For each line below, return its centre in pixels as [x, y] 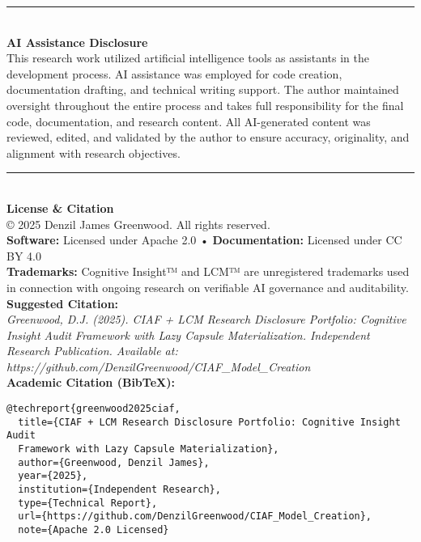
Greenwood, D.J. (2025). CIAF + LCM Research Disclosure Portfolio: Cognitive [206, 319]
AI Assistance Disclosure [77, 42]
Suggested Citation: [63, 303]
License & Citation [60, 207]
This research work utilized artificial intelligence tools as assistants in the [188, 58]
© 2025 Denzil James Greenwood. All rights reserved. [138, 224]
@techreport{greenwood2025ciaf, [94, 409]
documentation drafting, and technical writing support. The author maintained [203, 89]
